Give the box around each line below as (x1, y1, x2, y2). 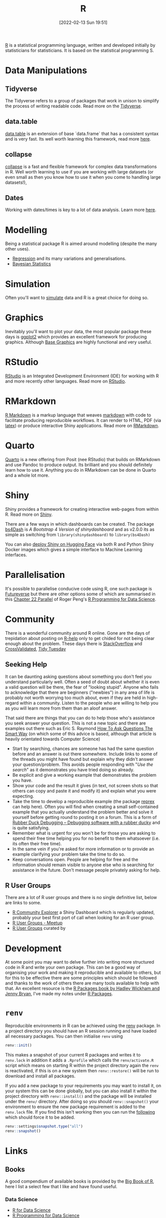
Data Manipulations (5, 65, 88, 76)
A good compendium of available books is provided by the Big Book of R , (5, 1178, 155, 1184)
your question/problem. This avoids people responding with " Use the (12, 761, 154, 767)
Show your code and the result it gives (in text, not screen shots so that (12, 782, 159, 788)
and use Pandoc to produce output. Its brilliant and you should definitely (5, 462, 153, 468)
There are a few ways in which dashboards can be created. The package (5, 521, 155, 527)
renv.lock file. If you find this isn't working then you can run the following (5, 1109, 155, 1115)
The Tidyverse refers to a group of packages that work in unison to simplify (5, 97, 160, 103)
